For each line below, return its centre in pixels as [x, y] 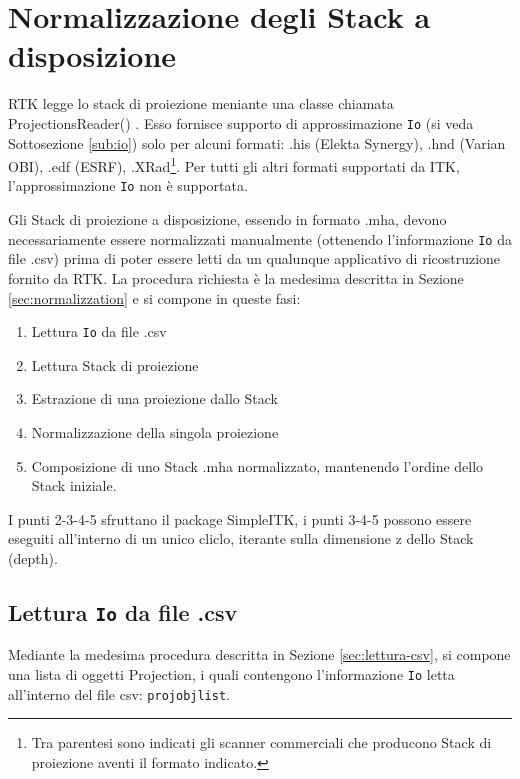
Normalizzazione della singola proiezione [155, 431]
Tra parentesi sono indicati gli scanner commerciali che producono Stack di [261, 742]
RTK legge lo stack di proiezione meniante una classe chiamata [201, 103]
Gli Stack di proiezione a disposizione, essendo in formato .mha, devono [227, 219]
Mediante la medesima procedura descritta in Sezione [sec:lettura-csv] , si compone [259, 654]
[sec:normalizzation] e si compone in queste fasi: [154, 297]
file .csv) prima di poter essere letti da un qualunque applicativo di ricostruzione [254, 258]
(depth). [33, 557]
